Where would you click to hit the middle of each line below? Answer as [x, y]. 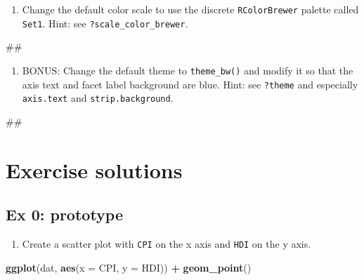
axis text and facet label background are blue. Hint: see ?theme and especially [190, 84]
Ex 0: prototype [65, 214]
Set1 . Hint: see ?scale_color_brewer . [105, 23]
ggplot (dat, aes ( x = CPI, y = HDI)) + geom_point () [129, 267]
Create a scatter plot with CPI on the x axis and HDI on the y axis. [167, 244]
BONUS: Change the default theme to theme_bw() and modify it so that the [188, 70]
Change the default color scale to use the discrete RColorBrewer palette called [190, 9]
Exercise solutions [94, 169]
